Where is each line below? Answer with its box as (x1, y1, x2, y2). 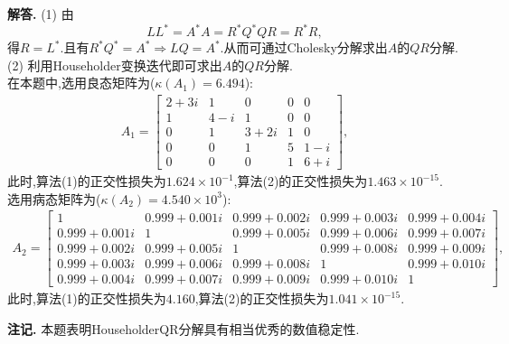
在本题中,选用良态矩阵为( (7, 73, 156, 92)
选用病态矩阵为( (7, 189, 101, 208)
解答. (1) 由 (7, 5, 74, 23)
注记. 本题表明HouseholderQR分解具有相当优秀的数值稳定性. (7, 320, 360, 339)
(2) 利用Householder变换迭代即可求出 (7, 55, 222, 74)
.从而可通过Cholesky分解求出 (220, 38, 388, 57)
